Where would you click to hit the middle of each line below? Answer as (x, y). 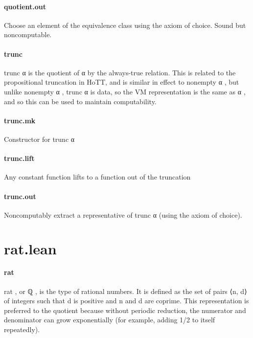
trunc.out (20, 196)
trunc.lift (19, 158)
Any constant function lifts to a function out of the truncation (97, 177)
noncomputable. (28, 34)
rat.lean (30, 248)
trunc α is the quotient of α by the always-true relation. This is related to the (120, 72)
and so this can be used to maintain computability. (80, 101)
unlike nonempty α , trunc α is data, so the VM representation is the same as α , (125, 91)
